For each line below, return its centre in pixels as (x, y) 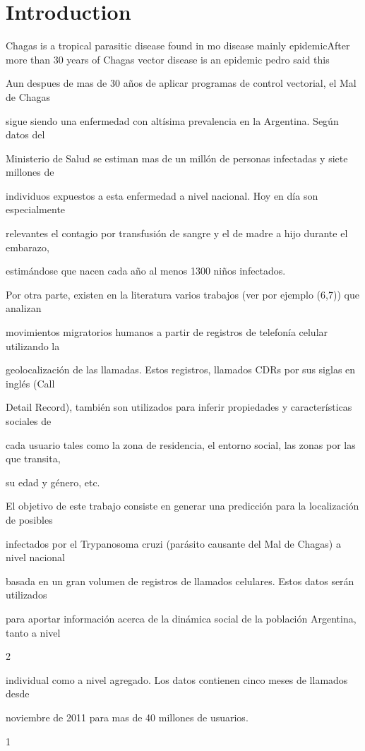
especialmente (36, 209)
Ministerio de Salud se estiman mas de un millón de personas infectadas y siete (177, 158)
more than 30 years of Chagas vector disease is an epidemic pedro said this (168, 59)
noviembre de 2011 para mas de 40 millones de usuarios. (127, 717)
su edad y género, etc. (53, 482)
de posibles (29, 519)
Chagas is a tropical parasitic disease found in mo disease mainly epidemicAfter (178, 46)
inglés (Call (30, 383)
